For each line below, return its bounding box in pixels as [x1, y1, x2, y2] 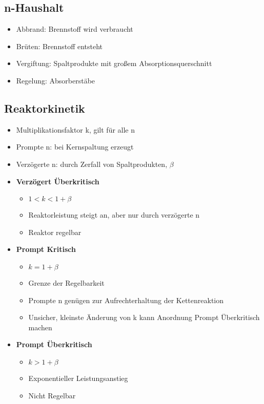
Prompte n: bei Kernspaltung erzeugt [16, 141, 134, 152]
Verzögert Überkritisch [16, 176, 99, 186]
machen [28, 322, 52, 332]
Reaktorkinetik [4, 100, 85, 116]
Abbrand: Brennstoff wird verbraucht [16, 24, 133, 34]
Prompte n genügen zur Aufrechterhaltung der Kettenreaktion [28, 294, 224, 305]
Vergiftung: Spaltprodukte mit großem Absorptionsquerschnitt [16, 58, 212, 69]
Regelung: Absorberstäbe [16, 75, 95, 86]
